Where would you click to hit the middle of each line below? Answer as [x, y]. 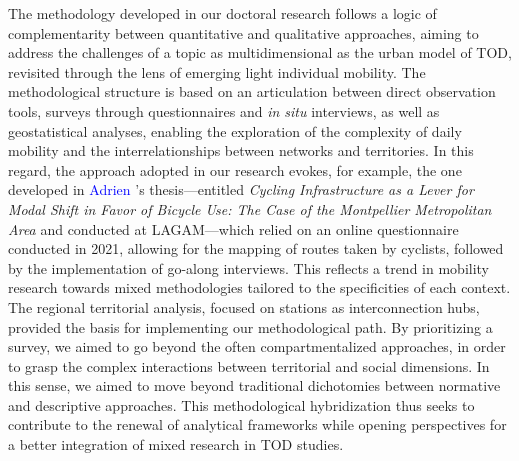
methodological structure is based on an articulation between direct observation [252, 91]
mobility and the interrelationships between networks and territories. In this [241, 150]
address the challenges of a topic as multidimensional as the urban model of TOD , [260, 52]
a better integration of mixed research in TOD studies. [176, 444]
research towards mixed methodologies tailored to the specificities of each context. [259, 287]
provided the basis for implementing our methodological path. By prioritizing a [250, 326]
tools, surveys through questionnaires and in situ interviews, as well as [224, 110]
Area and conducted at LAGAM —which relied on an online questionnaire [233, 228]
